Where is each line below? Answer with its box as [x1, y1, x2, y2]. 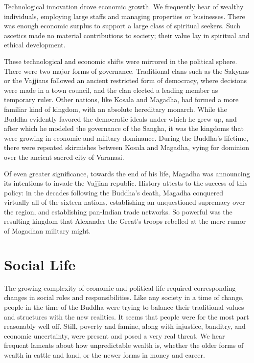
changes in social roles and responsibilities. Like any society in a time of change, [4, 292, 244, 302]
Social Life [4, 254, 76, 274]
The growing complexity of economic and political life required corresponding [4, 282, 236, 293]
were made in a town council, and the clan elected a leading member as [4, 85, 218, 95]
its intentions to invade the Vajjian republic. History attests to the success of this [4, 178, 248, 188]
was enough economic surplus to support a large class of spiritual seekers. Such [4, 21, 241, 31]
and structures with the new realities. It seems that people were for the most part [4, 311, 249, 321]
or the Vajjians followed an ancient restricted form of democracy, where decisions [4, 75, 247, 85]
